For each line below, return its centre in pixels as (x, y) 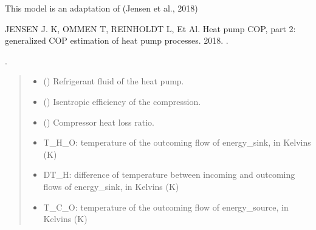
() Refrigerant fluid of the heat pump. (114, 81)
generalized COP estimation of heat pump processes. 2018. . (117, 40)
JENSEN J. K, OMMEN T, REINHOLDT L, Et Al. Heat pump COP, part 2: (150, 28)
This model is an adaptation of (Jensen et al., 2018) (101, 8)
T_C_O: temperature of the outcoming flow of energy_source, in (166, 207)
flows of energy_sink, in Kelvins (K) (111, 186)
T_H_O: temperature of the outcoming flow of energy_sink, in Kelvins (177, 142)
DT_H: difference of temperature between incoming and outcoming (169, 174)
